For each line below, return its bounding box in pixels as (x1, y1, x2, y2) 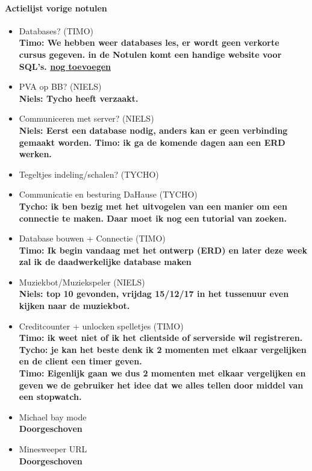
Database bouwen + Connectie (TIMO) (19, 232, 166, 245)
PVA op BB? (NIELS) (19, 80, 102, 93)
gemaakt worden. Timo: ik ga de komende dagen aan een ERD (19, 136, 285, 148)
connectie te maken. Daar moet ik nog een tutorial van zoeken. (19, 211, 287, 224)
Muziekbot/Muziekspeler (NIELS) (19, 275, 145, 288)
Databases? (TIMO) (19, 24, 94, 37)
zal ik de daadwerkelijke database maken (19, 255, 192, 268)
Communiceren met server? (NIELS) (19, 112, 154, 125)
